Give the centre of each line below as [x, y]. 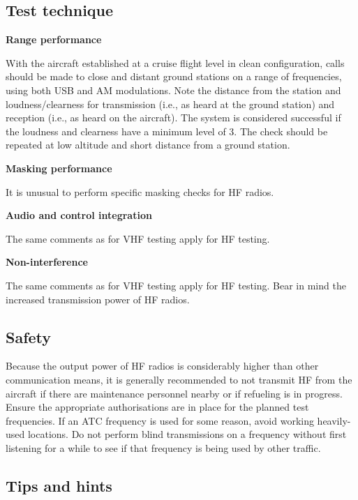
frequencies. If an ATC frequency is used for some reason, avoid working [160, 420]
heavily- [334, 420]
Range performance [54, 39]
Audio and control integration [79, 215]
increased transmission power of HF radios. [98, 299]
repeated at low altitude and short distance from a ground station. [148, 145]
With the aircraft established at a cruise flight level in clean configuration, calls [175, 62]
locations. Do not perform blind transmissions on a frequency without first [187, 434]
